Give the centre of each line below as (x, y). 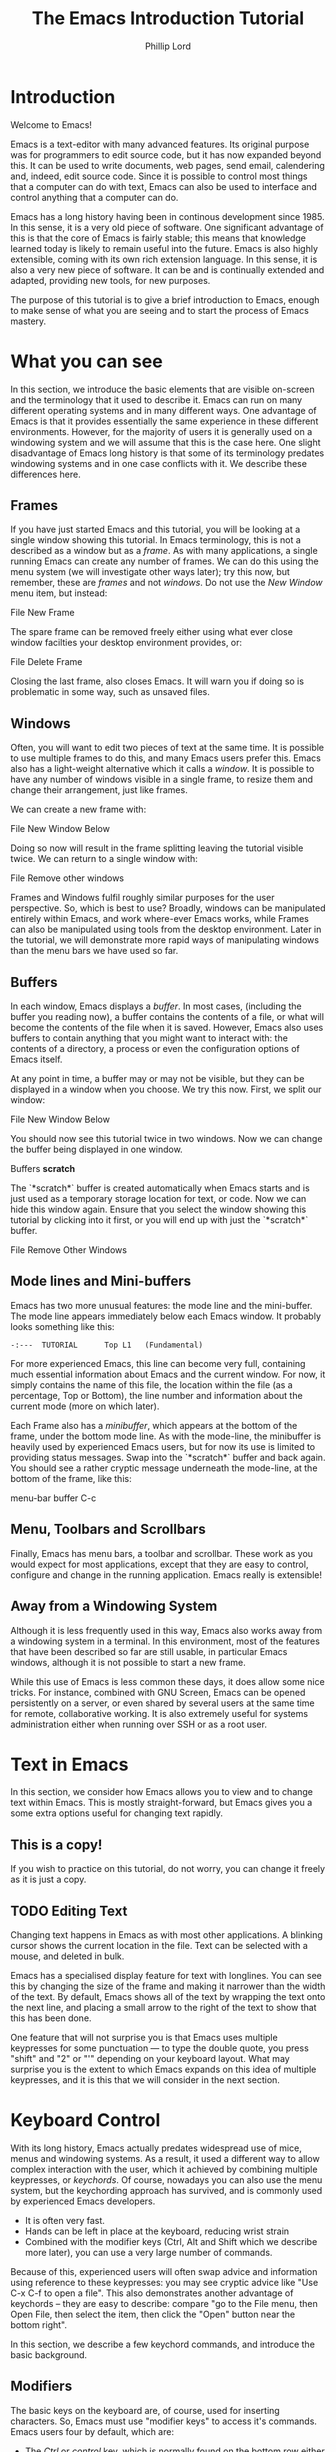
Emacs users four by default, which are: (92, 2431)
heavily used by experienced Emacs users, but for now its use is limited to (163, 1446)
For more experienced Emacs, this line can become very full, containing (158, 1363)
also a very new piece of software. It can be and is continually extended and (167, 269)
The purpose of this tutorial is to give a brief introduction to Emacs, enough (165, 299)
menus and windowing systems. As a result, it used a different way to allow (165, 2158)
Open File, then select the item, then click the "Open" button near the (153, 2314)
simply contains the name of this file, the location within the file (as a (151, 1384)
